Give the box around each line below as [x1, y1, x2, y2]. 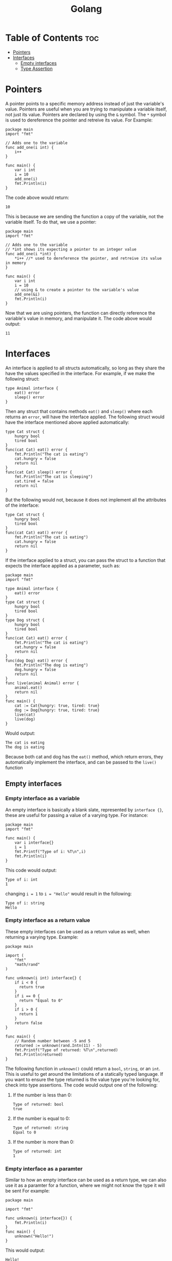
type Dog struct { [5, 617, 45, 623]
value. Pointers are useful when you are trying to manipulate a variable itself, [5, 106, 167, 112]
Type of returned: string [12, 1125, 68, 1130]
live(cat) [14, 712, 36, 717]
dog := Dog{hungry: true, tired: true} [14, 707, 100, 713]
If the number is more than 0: [12, 1139, 74, 1145]
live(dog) [14, 716, 36, 722]
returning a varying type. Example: [5, 934, 79, 940]
